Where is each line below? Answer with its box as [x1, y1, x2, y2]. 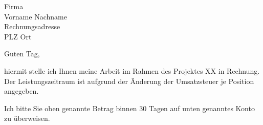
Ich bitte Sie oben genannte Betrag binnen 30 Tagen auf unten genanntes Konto [4, 102, 255, 113]
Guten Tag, [4, 48, 40, 59]
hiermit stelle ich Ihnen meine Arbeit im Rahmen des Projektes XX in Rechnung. [4, 65, 260, 76]
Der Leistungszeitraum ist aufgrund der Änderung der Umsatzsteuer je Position [4, 75, 254, 86]
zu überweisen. [4, 113, 50, 123]
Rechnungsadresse [4, 21, 60, 32]
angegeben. [4, 86, 39, 96]
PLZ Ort [4, 31, 32, 41]
